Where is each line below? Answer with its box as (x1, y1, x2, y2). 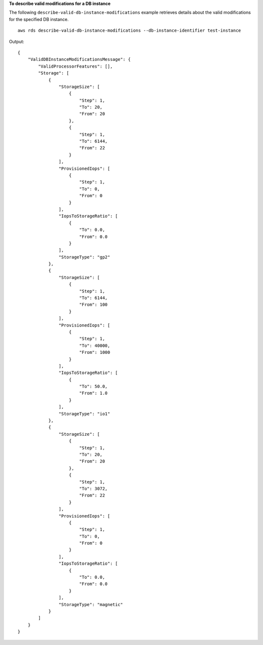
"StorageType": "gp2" (58, 254, 111, 260)
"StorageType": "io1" (58, 411, 111, 416)
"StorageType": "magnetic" (58, 602, 123, 607)
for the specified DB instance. (9, 16, 69, 22)
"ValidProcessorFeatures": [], (38, 63, 113, 69)
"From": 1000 (79, 350, 111, 355)
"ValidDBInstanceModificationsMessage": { (27, 56, 131, 62)
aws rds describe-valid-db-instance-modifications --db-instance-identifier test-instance (18, 28, 241, 34)
